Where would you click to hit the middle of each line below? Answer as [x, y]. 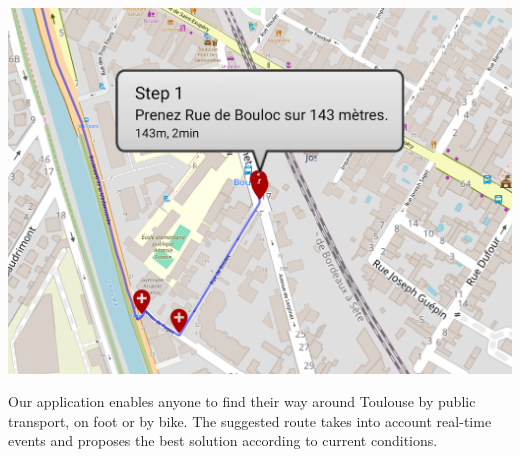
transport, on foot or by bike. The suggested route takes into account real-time [250, 420]
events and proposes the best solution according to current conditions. [223, 440]
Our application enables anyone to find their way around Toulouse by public [242, 401]
